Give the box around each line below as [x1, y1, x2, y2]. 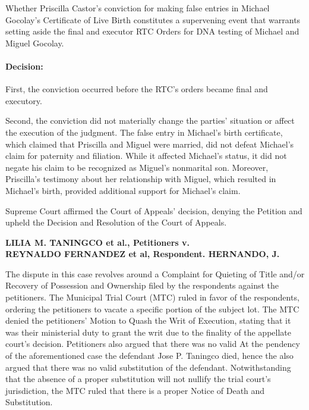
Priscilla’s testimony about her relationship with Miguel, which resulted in [5, 173, 276, 185]
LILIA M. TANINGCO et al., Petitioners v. [5, 236, 190, 248]
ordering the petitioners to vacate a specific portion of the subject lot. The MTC [5, 302, 299, 315]
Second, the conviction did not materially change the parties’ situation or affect [5, 114, 295, 127]
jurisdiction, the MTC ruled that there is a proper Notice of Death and [5, 384, 265, 396]
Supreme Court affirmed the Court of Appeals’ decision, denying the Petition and [5, 204, 302, 217]
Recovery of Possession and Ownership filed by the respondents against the [5, 279, 279, 292]
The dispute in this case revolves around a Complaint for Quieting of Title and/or [5, 267, 305, 280]
